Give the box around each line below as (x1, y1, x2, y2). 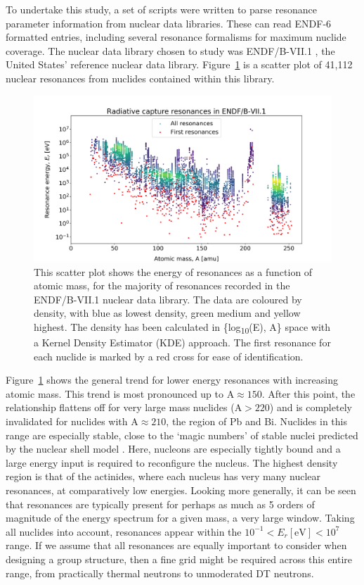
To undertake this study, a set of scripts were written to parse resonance (6, 2, 317, 16)
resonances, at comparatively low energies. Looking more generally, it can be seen (6, 483, 356, 498)
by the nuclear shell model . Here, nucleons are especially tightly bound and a (6, 441, 341, 456)
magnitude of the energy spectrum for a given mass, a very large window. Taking (6, 510, 355, 525)
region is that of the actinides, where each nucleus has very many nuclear (6, 469, 321, 484)
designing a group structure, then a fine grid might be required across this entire (6, 551, 353, 566)
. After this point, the (261, 386, 356, 401)
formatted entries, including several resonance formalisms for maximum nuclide (6, 30, 346, 44)
